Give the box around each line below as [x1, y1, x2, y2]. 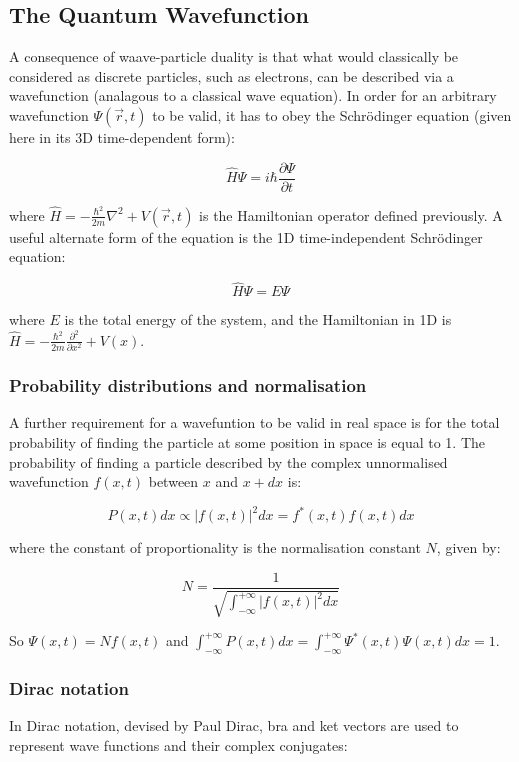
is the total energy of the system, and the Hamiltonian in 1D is [64, 309, 452, 330]
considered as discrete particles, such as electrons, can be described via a [9, 65, 454, 86]
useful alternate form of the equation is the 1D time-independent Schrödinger [9, 226, 483, 247]
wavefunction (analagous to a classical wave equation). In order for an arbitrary [9, 85, 497, 106]
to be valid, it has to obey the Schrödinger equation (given [152, 104, 512, 125]
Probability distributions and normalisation [9, 373, 367, 398]
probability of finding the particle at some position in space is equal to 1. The [9, 432, 486, 453]
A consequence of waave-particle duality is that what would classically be [9, 46, 459, 67]
